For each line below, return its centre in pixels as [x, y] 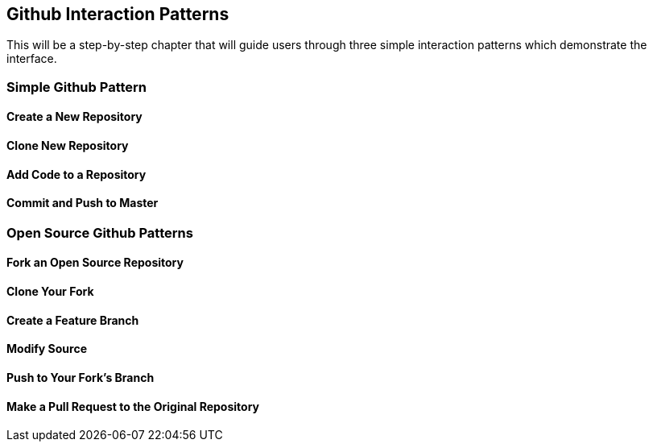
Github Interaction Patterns [118, 14]
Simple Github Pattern [76, 87]
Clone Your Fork [50, 292]
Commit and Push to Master [83, 203]
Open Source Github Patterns [100, 232]
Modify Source [47, 349]
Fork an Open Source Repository [95, 263]
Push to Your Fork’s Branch [81, 377]
